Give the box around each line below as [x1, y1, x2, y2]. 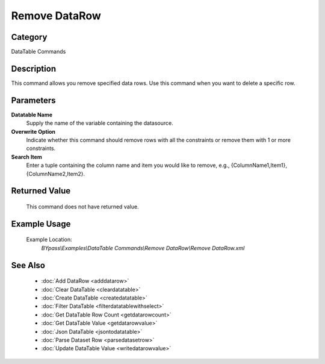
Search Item [11, 153, 42, 160]
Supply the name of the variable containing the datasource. [26, 119, 174, 127]
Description [11, 63, 57, 74]
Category [11, 32, 48, 42]
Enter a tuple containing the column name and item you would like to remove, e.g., [26, 162, 230, 169]
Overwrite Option [11, 128, 56, 135]
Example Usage [11, 219, 71, 229]
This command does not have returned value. [26, 203, 139, 210]
